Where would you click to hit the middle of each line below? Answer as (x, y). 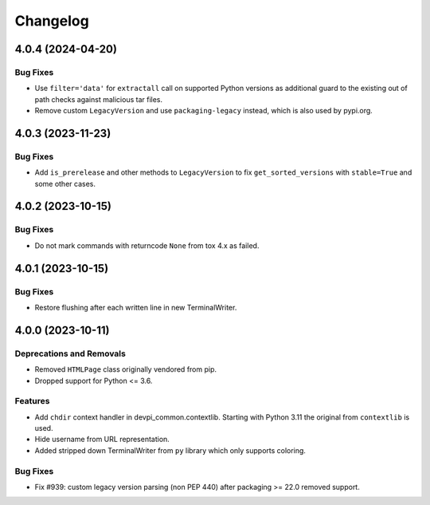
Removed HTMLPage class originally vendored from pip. (126, 369)
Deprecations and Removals (70, 353)
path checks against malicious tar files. (99, 99)
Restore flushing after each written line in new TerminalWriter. (136, 307)
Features (32, 401)
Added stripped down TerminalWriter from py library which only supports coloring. (170, 450)
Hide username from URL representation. (102, 440)
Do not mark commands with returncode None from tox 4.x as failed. (147, 245)
